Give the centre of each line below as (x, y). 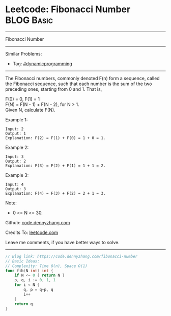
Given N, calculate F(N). (30, 110)
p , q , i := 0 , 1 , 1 (35, 280)
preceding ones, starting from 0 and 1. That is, (54, 89)
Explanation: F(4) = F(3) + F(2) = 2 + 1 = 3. (55, 193)
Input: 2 (15, 129)
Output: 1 (16, 134)
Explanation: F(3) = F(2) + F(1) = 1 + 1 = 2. (55, 166)
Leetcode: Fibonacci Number (68, 9)
